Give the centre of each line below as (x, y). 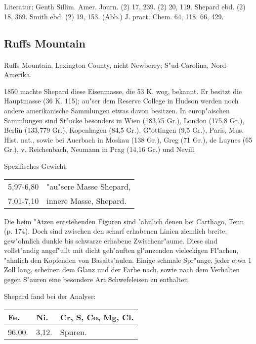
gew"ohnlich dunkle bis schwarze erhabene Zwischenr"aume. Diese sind (111, 240)
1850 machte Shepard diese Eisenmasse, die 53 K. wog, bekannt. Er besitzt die (123, 91)
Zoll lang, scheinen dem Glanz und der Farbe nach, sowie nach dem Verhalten (122, 270)
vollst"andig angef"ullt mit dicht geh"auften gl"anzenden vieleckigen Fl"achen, (121, 250)
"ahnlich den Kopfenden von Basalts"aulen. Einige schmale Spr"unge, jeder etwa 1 (128, 260)
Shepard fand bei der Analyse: (50, 296)
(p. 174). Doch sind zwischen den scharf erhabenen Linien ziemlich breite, (116, 231)
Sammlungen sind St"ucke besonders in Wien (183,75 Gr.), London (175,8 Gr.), (124, 120)
